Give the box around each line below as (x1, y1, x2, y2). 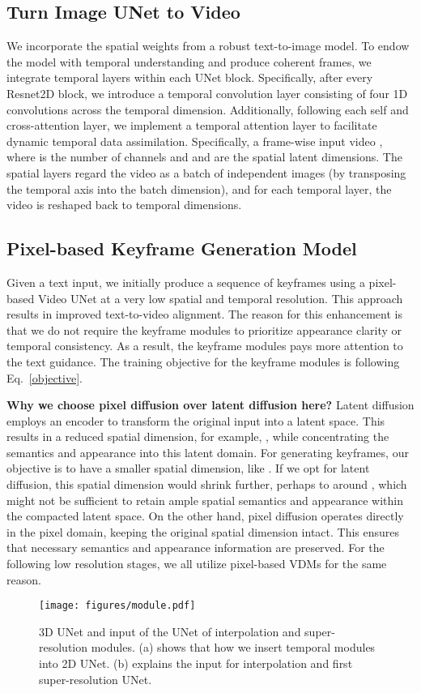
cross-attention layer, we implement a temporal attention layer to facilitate (6, 117, 377, 134)
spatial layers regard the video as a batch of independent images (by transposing (6, 164, 406, 181)
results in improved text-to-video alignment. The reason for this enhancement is (6, 306, 402, 323)
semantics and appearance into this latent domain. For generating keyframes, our (6, 443, 409, 460)
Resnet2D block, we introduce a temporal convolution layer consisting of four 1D (6, 84, 408, 101)
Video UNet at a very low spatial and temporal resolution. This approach (37, 289, 403, 306)
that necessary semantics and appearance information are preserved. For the (6, 539, 385, 556)
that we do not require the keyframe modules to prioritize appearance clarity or (6, 321, 402, 338)
